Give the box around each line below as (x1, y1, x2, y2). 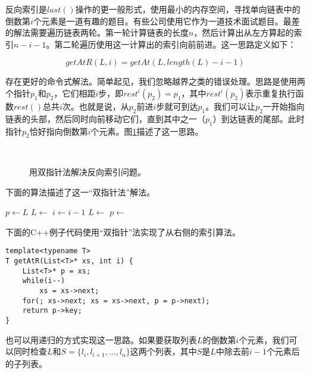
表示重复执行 (245, 86, 296, 99)
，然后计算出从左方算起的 (193, 26, 294, 39)
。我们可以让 (205, 100, 256, 112)
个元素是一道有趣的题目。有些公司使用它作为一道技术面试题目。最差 (33, 14, 300, 27)
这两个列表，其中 (130, 345, 197, 358)
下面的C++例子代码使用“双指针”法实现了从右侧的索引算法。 (5, 225, 241, 238)
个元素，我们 (239, 333, 289, 346)
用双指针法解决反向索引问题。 (29, 165, 146, 178)
